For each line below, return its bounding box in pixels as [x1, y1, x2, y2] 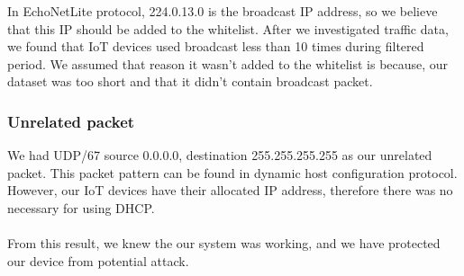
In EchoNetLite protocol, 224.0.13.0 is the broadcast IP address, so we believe [7, 2, 438, 20]
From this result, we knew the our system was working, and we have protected [7, 234, 441, 253]
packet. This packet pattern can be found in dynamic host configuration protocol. [7, 163, 458, 182]
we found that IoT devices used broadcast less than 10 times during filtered [7, 37, 424, 56]
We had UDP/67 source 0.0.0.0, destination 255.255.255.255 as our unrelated [7, 146, 432, 165]
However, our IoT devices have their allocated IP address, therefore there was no [7, 181, 453, 200]
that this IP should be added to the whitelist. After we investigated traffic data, [7, 19, 449, 38]
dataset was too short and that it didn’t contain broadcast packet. [7, 72, 373, 91]
